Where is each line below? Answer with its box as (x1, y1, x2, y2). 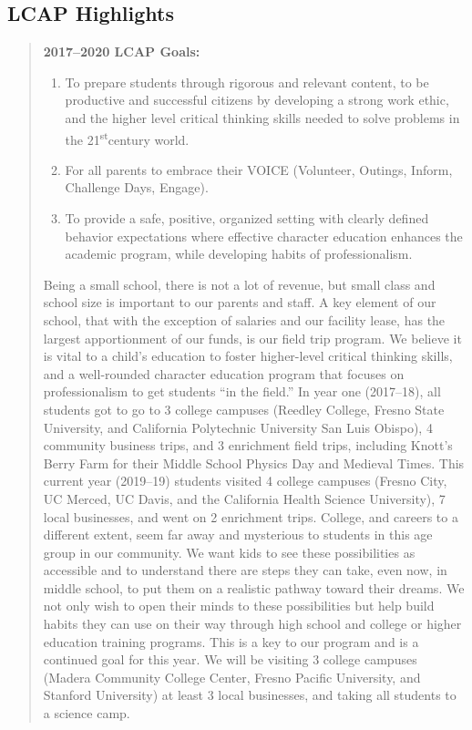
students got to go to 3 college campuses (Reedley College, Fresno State (43, 399, 445, 418)
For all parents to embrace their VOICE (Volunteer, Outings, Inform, (65, 159, 453, 179)
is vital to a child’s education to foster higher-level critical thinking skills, (43, 346, 453, 365)
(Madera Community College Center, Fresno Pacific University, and (43, 667, 421, 686)
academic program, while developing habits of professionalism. (65, 244, 413, 263)
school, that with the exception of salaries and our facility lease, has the (43, 310, 446, 329)
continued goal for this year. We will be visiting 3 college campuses (43, 650, 417, 669)
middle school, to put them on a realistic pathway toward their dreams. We (43, 578, 465, 597)
